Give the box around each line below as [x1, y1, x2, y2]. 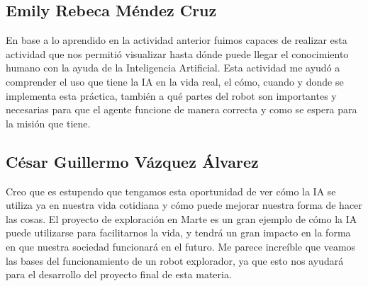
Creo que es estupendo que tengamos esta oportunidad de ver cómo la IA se [6, 183, 336, 198]
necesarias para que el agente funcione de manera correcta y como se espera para [6, 102, 357, 117]
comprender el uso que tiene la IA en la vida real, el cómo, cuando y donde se [6, 74, 344, 88]
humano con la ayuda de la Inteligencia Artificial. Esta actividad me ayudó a [6, 60, 340, 75]
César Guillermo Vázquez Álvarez [6, 150, 259, 172]
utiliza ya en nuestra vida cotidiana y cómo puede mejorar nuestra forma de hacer [6, 198, 362, 212]
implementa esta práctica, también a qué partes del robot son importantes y [6, 88, 337, 103]
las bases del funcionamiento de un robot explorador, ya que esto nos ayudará [6, 253, 344, 268]
